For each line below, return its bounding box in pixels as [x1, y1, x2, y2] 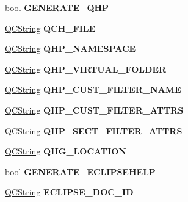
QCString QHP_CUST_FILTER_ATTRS [5, 103, 184, 116]
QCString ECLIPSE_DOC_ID [5, 186, 134, 198]
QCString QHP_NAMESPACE [5, 42, 136, 55]
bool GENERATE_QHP [5, 1, 109, 13]
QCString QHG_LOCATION [5, 145, 126, 157]
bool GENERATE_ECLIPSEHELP [5, 165, 156, 178]
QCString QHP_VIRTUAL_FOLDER [5, 62, 167, 75]
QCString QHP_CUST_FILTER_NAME [5, 83, 181, 96]
